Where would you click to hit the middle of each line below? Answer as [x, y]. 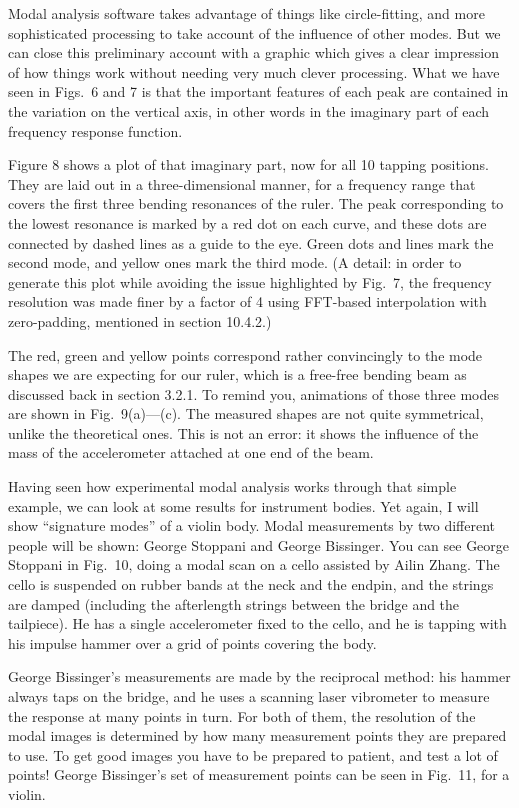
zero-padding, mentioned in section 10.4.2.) [140, 320]
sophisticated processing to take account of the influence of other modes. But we [254, 32]
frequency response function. [95, 130]
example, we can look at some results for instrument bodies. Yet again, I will [243, 505]
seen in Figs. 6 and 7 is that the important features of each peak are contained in [258, 91]
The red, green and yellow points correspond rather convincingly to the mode [245, 354]
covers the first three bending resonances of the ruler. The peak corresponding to [256, 203]
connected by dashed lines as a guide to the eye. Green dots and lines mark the [251, 242]
